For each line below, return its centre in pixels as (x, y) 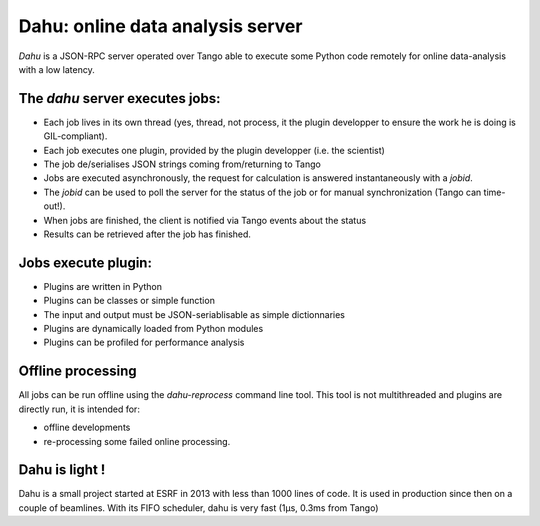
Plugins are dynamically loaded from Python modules (153, 329)
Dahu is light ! (62, 470)
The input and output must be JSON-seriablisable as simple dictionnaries (194, 314)
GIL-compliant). (75, 136)
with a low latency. (56, 69)
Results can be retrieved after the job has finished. (147, 234)
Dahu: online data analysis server (160, 26)
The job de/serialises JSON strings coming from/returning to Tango (182, 164)
